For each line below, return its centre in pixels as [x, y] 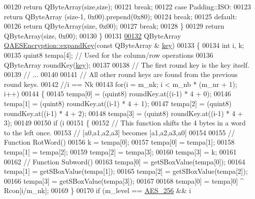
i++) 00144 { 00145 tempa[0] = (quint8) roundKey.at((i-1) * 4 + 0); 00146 [118, 94]
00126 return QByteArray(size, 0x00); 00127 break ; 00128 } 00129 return [114, 26]
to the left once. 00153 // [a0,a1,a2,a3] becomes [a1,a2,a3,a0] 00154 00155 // [120, 132]
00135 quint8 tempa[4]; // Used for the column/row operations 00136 [109, 55]
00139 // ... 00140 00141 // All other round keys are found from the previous [121, 74]
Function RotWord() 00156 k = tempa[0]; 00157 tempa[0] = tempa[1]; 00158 [119, 142]
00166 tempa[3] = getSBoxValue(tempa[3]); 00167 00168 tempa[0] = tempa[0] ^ [124, 180]
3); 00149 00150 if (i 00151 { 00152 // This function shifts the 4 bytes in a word [125, 123]
